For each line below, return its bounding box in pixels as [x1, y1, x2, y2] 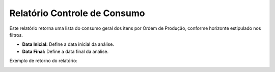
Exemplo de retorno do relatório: [9, 58, 77, 64]
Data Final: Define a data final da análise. [22, 48, 109, 54]
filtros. [9, 32, 23, 38]
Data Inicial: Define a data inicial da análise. [22, 41, 115, 47]
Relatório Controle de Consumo [9, 8, 145, 19]
